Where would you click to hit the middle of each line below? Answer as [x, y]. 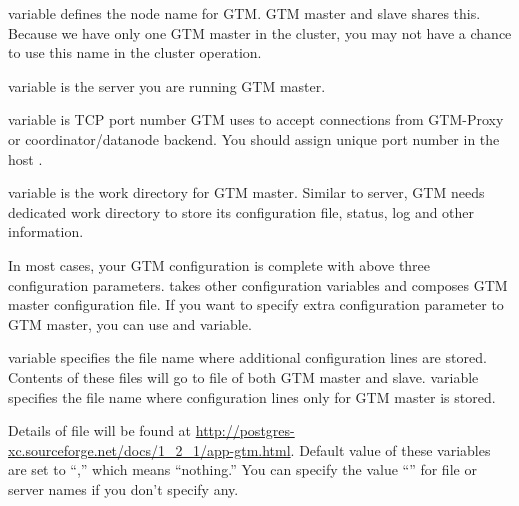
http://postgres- [245, 430]
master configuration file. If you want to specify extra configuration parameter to [256, 304]
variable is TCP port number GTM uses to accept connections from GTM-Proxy [256, 119]
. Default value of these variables [390, 449]
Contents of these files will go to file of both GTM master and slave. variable [243, 376]
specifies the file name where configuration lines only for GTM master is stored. [252, 396]
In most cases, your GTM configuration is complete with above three [219, 264]
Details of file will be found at [100, 430]
